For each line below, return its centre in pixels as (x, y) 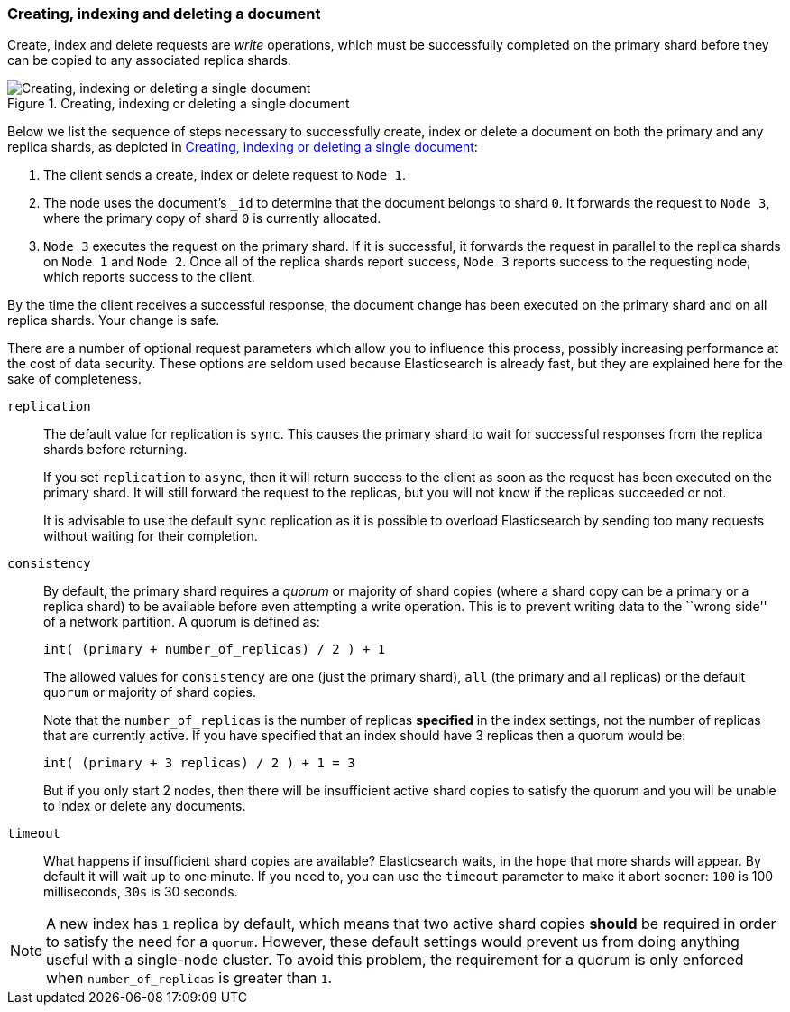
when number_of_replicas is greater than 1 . (189, 978)
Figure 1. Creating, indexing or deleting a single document (179, 104)
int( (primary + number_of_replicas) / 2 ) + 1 (215, 650)
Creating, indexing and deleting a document (164, 14)
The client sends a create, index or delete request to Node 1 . (225, 175)
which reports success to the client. (149, 277)
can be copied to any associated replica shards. (149, 60)
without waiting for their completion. (151, 536)
